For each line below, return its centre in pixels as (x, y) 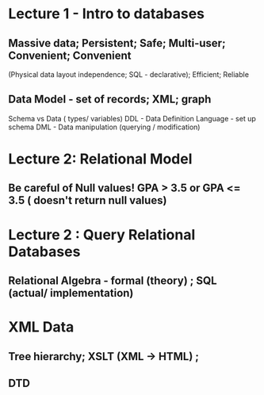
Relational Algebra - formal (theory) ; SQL (113, 280)
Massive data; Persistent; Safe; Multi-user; (117, 43)
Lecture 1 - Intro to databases (106, 14)
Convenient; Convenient (70, 55)
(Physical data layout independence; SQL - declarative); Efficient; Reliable (129, 75)
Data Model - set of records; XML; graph (110, 100)
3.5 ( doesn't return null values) (88, 200)
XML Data (41, 327)
